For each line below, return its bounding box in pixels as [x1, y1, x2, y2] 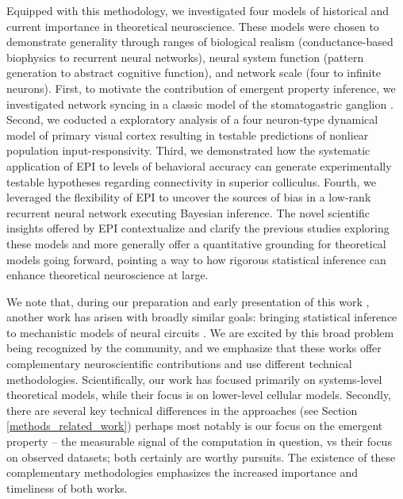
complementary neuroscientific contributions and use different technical [6, 355, 352, 372]
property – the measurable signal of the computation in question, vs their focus [6, 433, 392, 450]
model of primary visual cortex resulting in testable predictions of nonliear [6, 126, 369, 143]
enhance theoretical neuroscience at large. [6, 267, 209, 283]
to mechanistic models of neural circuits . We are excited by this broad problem [6, 324, 394, 340]
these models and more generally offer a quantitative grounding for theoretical [6, 235, 386, 251]
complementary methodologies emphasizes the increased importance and [6, 464, 358, 481]
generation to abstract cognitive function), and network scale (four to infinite [6, 64, 382, 81]
